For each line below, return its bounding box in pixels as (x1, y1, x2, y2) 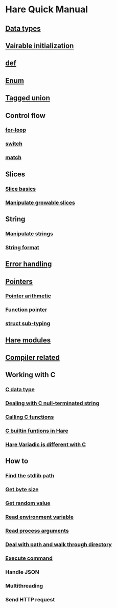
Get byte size (5, 486, 39, 493)
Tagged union (5, 94, 50, 103)
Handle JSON (5, 568, 39, 575)
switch (5, 140, 23, 147)
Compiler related (5, 353, 60, 362)
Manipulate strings (5, 230, 54, 237)
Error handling (5, 260, 52, 269)
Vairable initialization (5, 41, 74, 50)
